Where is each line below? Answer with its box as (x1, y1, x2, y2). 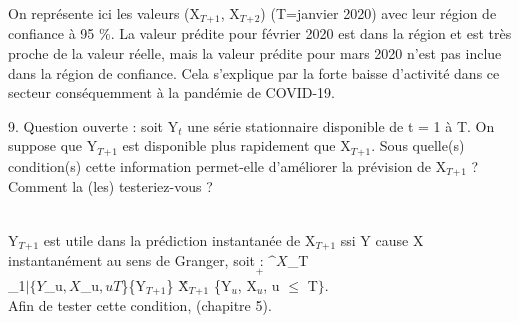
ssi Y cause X (340, 229, 424, 250)
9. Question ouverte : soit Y (8, 115, 179, 136)
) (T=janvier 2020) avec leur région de (260, 3, 497, 23)
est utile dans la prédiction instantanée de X (43, 229, 316, 250)
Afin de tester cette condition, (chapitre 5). (8, 295, 272, 316)
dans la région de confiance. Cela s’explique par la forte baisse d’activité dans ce (8, 62, 500, 83)
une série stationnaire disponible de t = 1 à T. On (187, 115, 495, 136)
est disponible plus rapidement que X (122, 135, 351, 156)
